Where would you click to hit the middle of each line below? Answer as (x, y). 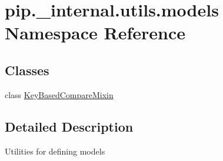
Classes (27, 70)
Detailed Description (69, 126)
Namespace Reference (95, 33)
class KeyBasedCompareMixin (59, 94)
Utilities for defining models (55, 151)
